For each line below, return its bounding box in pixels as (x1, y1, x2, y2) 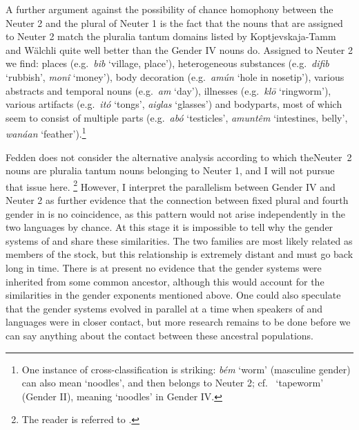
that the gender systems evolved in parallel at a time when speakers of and (6, 301, 322, 315)
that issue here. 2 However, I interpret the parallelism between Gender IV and (6, 177, 336, 194)
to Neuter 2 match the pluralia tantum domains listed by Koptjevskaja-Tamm (6, 29, 336, 44)
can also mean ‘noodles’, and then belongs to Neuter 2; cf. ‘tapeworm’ (21, 375, 324, 390)
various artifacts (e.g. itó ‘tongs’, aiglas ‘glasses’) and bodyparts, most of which (6, 97, 342, 111)
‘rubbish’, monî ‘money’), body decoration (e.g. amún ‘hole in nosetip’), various (6, 69, 345, 84)
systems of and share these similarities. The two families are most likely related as (6, 233, 353, 247)
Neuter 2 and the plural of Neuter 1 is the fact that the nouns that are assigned (6, 15, 343, 30)
